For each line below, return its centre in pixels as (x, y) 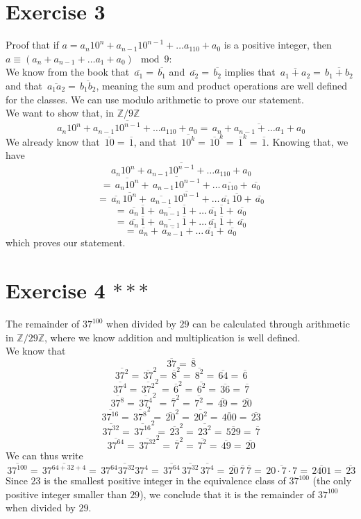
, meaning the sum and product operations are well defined (222, 85)
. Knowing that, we (307, 141)
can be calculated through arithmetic (271, 324)
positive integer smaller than (66, 494)
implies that (250, 72)
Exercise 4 (56, 290)
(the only (332, 480)
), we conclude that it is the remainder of (227, 494)
